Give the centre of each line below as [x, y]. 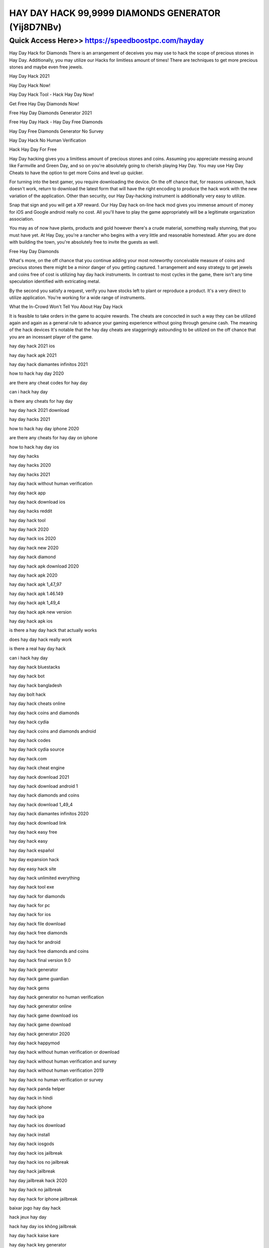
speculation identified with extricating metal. [55, 282]
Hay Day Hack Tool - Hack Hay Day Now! [52, 94]
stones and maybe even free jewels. [46, 67]
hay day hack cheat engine [37, 768]
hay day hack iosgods [32, 1144]
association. [22, 219]
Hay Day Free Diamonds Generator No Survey [56, 131]
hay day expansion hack [34, 860]
